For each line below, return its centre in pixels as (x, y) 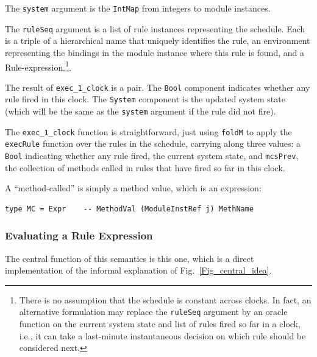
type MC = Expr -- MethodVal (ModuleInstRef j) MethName (130, 209)
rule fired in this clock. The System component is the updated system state (145, 99)
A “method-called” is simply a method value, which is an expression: (133, 188)
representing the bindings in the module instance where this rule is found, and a (155, 52)
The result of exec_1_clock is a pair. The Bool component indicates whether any (158, 87)
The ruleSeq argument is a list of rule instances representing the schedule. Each (155, 28)
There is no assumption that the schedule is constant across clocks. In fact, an (165, 299)
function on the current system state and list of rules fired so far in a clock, (160, 324)
